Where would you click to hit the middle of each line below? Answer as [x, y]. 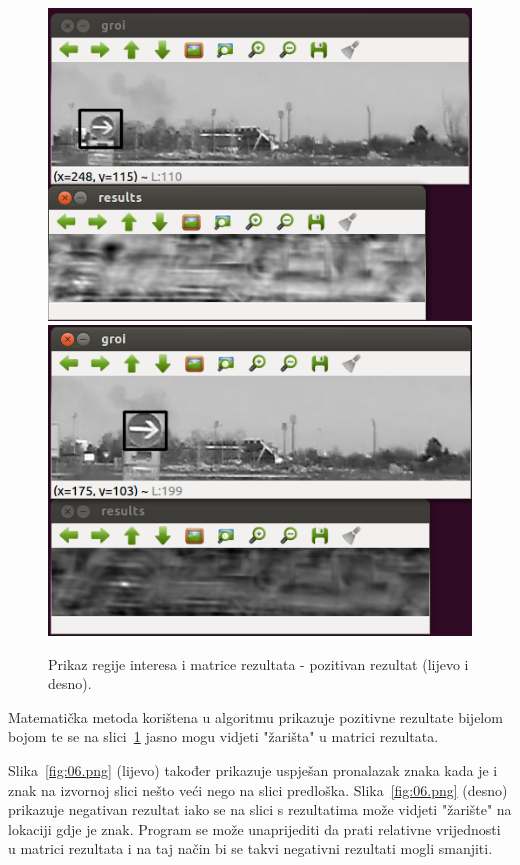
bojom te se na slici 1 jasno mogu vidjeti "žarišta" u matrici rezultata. [223, 736]
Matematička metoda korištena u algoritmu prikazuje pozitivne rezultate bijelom [255, 716]
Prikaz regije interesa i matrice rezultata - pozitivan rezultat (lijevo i [258, 663]
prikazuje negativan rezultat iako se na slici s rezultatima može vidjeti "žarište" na [260, 809]
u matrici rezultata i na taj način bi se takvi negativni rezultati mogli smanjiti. [250, 848]
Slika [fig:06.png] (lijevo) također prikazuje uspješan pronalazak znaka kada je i [253, 769]
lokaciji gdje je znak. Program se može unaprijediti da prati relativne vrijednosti [254, 828]
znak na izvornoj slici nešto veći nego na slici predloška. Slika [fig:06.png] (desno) [258, 789]
